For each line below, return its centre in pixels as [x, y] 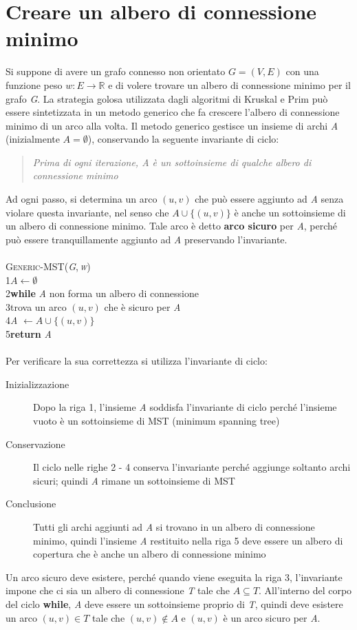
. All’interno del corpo [305, 590]
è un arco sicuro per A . [272, 617]
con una [302, 71]
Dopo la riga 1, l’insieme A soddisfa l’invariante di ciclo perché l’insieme [185, 407]
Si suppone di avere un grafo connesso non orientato [116, 71]
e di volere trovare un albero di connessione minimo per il [229, 84]
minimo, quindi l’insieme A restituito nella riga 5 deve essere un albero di [188, 540]
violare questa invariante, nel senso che [87, 212]
